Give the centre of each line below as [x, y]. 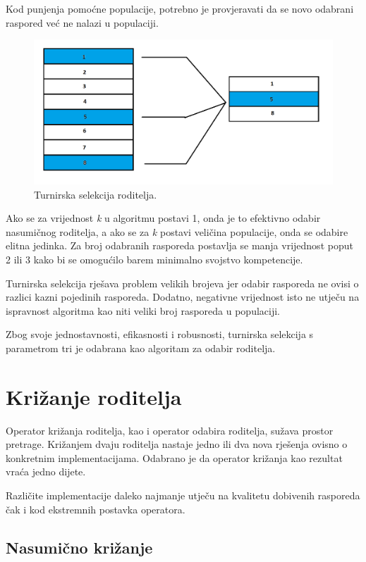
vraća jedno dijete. [46, 472]
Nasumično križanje [79, 547]
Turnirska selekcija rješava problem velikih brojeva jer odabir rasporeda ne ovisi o [182, 283]
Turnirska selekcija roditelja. [96, 194]
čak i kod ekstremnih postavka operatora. [96, 509]
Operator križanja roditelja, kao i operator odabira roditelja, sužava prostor [170, 430]
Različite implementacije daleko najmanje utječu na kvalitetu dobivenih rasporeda [183, 495]
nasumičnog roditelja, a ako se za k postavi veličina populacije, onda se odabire [177, 231]
